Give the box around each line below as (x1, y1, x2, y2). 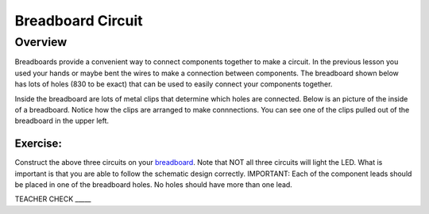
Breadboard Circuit (14, 12, 143, 29)
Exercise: (14, 137, 63, 151)
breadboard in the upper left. (14, 116, 110, 126)
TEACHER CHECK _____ (14, 194, 91, 204)
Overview (14, 35, 68, 49)
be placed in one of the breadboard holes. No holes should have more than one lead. (14, 180, 293, 189)
